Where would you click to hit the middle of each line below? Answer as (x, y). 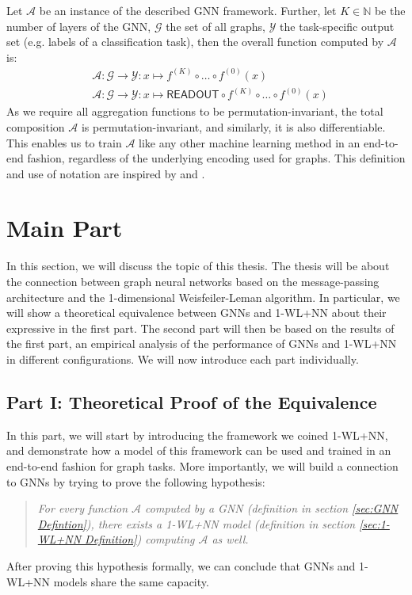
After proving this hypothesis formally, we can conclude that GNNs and (181, 565)
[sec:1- (374, 523)
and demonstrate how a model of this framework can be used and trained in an (199, 450)
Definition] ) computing (140, 539)
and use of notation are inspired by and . (106, 173)
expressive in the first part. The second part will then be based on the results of (200, 328)
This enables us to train (64, 142)
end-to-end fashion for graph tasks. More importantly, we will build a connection (202, 465)
